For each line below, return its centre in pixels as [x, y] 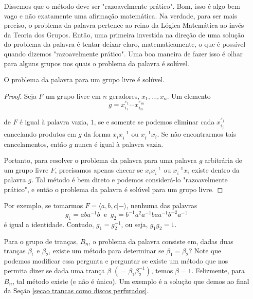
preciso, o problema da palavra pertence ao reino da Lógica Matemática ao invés [124, 25]
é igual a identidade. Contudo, [49, 224]
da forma [97, 134]
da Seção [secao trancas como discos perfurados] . [76, 290]
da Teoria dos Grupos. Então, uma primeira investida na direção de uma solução [124, 34]
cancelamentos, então [36, 144]
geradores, [124, 96]
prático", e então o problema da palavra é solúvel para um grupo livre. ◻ [114, 189]
